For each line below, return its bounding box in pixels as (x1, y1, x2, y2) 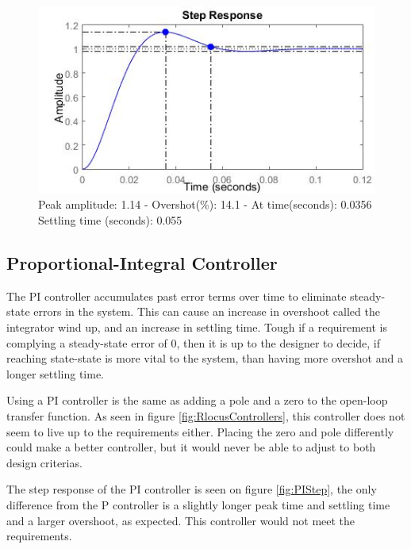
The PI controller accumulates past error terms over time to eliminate (6, 287, 347, 304)
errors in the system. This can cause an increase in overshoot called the (33, 303, 380, 320)
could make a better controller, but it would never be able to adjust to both (6, 439, 376, 455)
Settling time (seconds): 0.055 (38, 212, 182, 228)
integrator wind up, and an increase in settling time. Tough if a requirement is (6, 319, 387, 336)
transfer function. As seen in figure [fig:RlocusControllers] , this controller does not (6, 408, 405, 424)
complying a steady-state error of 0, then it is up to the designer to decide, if (6, 334, 381, 351)
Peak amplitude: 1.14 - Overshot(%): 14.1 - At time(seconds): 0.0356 (38, 196, 372, 213)
